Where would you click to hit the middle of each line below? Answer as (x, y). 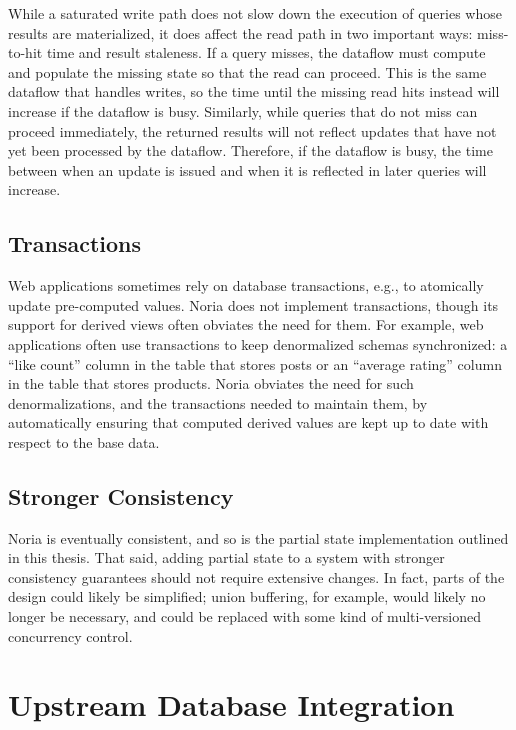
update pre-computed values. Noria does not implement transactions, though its (253, 304)
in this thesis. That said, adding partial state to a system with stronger (226, 557)
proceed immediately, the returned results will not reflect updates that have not (252, 130)
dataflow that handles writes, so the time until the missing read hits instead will (254, 91)
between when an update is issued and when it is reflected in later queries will (247, 169)
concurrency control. (70, 635)
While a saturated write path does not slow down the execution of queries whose (255, 13)
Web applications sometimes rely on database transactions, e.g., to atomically (246, 285)
